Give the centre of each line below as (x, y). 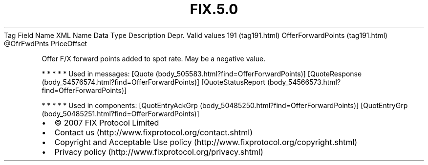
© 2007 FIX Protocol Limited (107, 122)
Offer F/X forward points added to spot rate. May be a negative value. (154, 58)
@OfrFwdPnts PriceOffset (46, 43)
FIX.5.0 (214, 9)
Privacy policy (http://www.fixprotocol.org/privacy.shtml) (159, 152)
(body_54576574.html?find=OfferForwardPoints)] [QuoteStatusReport (153, 82)
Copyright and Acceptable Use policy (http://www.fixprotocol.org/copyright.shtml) (206, 142)
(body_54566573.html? (304, 82)
